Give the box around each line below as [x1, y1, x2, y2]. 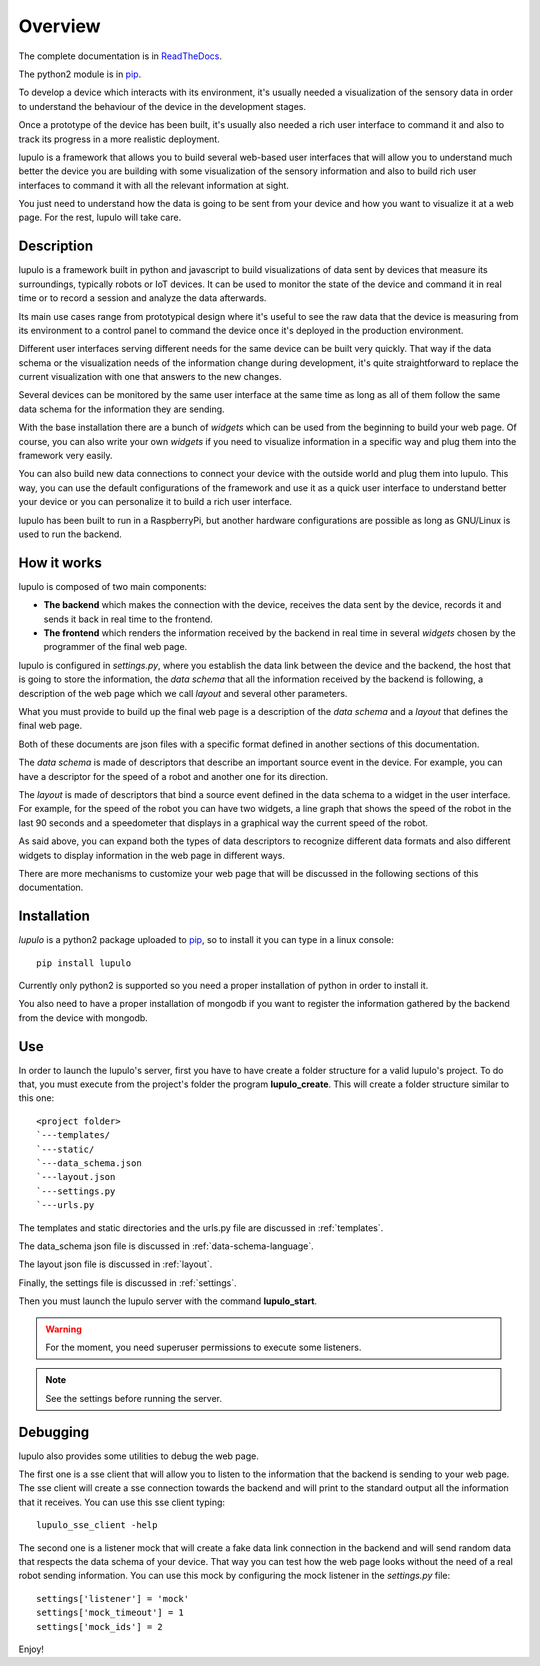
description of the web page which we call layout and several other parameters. [18, 687, 348, 699]
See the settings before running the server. [45, 1392, 222, 1404]
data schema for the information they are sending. [18, 403, 225, 415]
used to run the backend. [18, 528, 122, 540]
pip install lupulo [36, 957, 132, 969]
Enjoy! [18, 1643, 45, 1655]
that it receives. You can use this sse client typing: [18, 1496, 225, 1508]
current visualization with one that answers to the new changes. [18, 371, 282, 383]
